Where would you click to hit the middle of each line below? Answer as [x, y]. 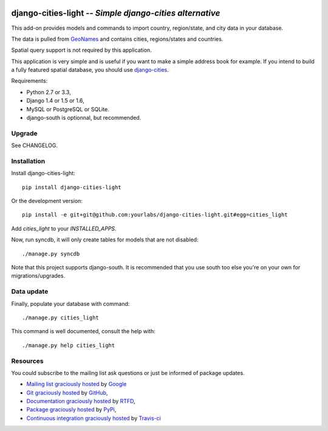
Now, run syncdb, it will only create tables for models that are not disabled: [105, 240]
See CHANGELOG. [34, 145]
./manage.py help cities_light [69, 345]
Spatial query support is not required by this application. [81, 50]
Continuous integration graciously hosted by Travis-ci [94, 418]
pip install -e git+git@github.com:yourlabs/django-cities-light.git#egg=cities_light [155, 215]
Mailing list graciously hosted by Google [77, 384]
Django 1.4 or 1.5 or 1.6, [55, 101]
